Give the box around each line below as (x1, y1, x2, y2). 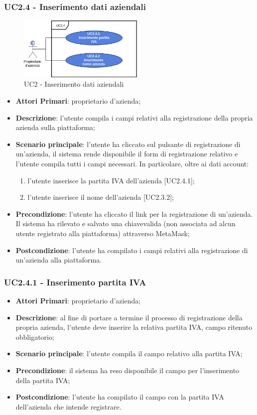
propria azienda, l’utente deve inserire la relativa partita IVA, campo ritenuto (15, 322, 253, 332)
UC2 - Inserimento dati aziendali (24, 79, 124, 89)
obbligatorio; (15, 331, 54, 342)
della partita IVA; (15, 375, 70, 385)
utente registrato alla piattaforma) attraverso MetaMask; (15, 228, 190, 238)
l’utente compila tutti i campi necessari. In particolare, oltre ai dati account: (15, 158, 249, 169)
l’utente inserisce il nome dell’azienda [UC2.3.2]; (27, 192, 174, 202)
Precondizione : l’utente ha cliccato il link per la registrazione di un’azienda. (15, 208, 253, 219)
